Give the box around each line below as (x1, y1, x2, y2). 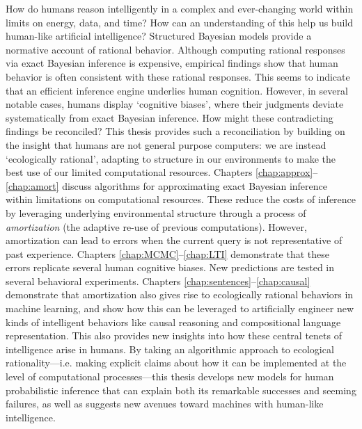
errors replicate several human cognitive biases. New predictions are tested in (6, 260, 335, 275)
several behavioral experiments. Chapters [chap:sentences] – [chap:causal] (6, 273, 310, 288)
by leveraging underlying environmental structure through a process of (6, 205, 306, 220)
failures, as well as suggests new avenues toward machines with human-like (6, 396, 324, 411)
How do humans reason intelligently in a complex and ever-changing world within (6, 1, 354, 15)
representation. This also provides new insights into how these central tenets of (6, 328, 342, 343)
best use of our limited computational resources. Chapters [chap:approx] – (6, 165, 318, 179)
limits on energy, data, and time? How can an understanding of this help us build (6, 15, 353, 29)
